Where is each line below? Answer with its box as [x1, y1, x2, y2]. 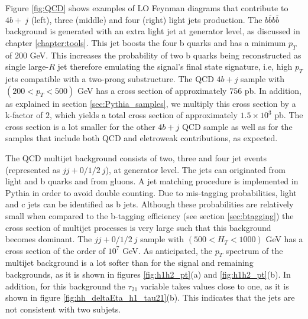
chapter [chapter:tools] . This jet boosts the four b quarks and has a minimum [5, 36, 286, 48]
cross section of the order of [5, 244, 106, 256]
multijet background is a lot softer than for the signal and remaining [5, 256, 254, 269]
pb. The [274, 109, 303, 121]
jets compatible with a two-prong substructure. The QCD [5, 72, 214, 84]
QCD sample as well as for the [181, 120, 293, 132]
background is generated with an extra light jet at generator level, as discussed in [5, 25, 300, 37]
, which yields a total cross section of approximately [50, 109, 238, 121]
